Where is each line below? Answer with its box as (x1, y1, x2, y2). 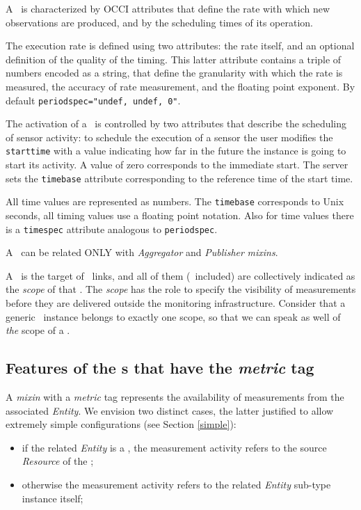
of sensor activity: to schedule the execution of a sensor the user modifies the (6, 129, 333, 144)
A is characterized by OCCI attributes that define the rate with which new (6, 1, 330, 15)
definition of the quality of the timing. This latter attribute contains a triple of (6, 51, 342, 66)
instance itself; (22, 491, 83, 505)
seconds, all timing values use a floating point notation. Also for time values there (6, 207, 354, 222)
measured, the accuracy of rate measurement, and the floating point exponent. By (6, 79, 355, 93)
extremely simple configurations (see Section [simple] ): (6, 417, 236, 431)
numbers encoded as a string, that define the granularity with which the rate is (6, 65, 343, 80)
